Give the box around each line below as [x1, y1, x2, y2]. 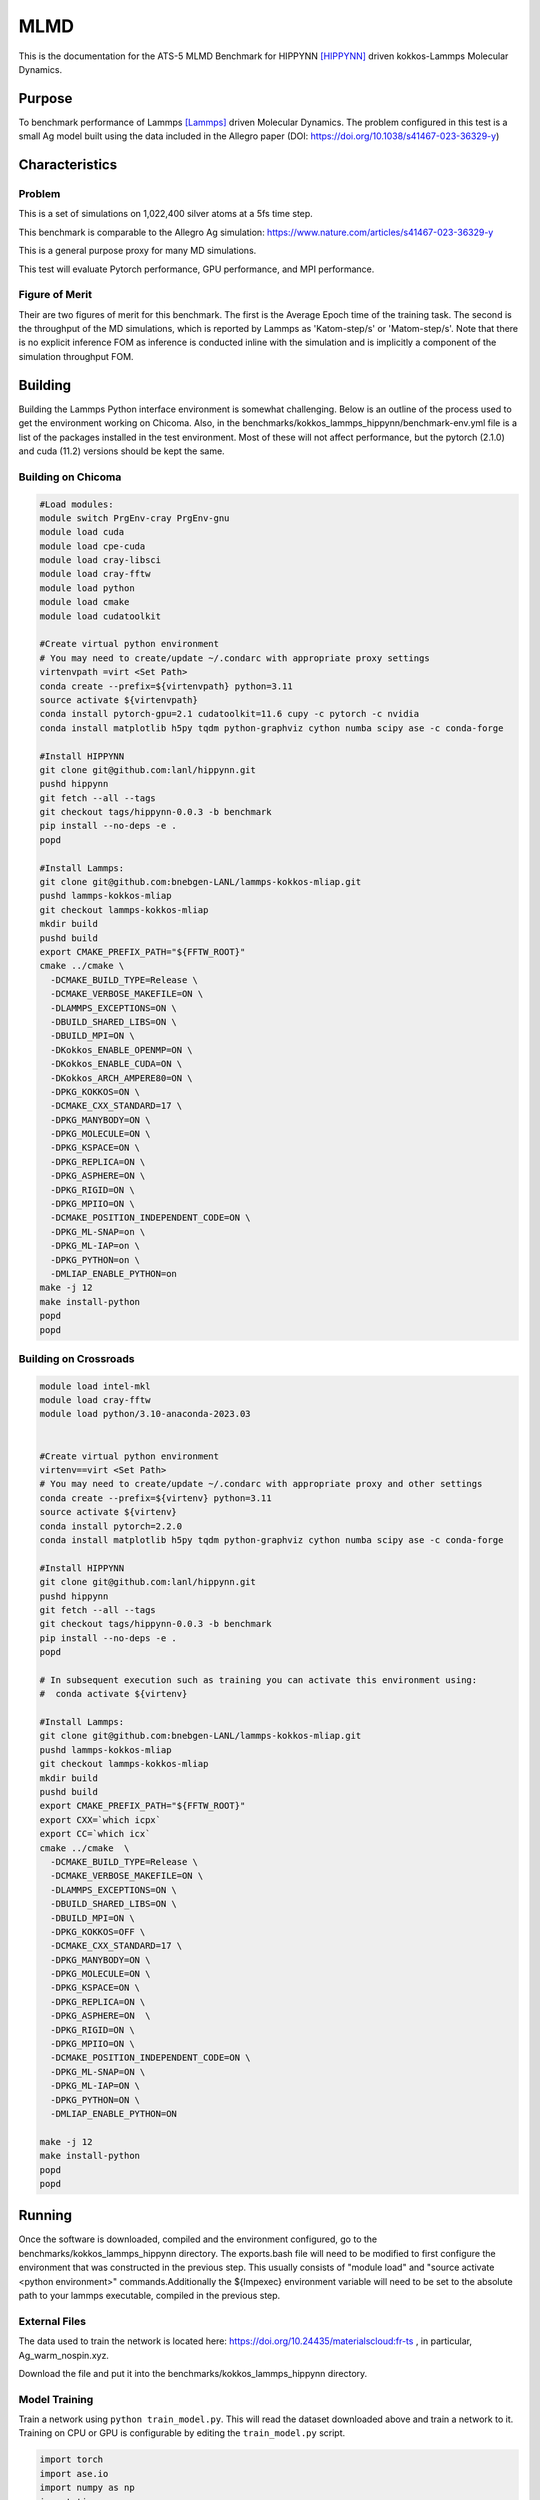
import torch [39, 2454, 104, 2465]
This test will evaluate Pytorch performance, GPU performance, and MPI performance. [18, 263, 375, 275]
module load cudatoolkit [39, 610, 162, 622]
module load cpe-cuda [39, 540, 146, 552]
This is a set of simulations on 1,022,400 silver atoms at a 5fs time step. [18, 208, 314, 220]
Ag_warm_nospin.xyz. [18, 2349, 110, 2361]
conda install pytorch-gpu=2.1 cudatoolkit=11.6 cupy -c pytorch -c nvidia [39, 708, 420, 720]
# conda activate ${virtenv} [39, 1688, 188, 1700]
